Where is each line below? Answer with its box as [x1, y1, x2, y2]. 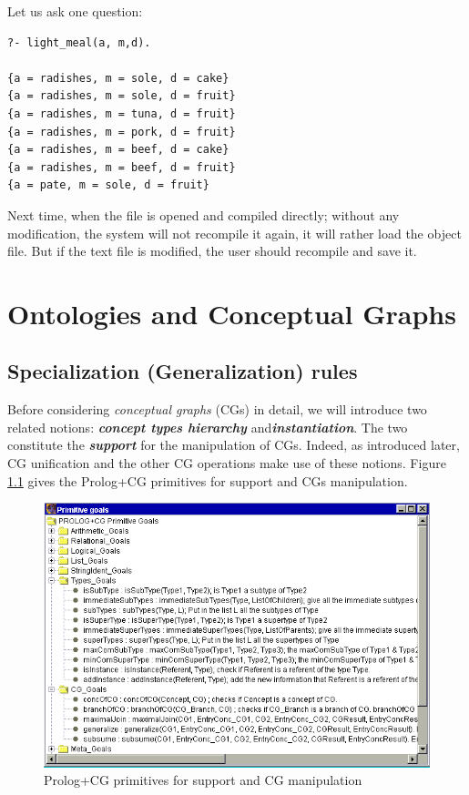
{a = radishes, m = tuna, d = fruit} [7, 107, 236, 120]
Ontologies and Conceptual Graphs [7, 294, 456, 331]
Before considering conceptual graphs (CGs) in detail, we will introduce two [7, 400, 427, 419]
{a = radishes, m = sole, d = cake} [7, 71, 229, 85]
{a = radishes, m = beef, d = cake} [7, 143, 229, 157]
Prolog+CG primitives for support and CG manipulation [44, 770, 362, 790]
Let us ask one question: [7, 2, 143, 20]
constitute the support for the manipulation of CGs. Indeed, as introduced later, [7, 435, 460, 454]
